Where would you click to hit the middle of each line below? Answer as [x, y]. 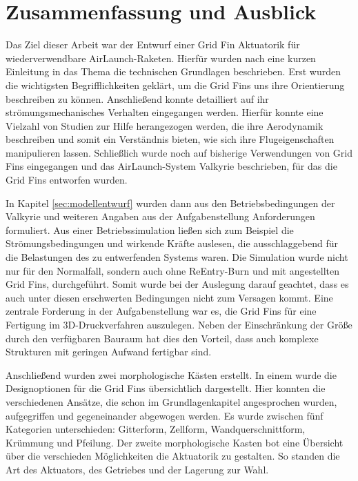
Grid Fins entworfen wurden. [67, 180]
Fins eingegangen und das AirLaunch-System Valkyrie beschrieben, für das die [171, 166]
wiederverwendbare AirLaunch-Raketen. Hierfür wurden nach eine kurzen [161, 58]
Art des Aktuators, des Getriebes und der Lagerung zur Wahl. [137, 469]
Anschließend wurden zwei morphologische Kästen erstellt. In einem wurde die [171, 374]
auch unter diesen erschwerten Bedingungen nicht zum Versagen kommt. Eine [169, 297]
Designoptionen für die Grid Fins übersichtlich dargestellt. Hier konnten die [166, 388]
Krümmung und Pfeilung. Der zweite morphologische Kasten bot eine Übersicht [175, 442]
